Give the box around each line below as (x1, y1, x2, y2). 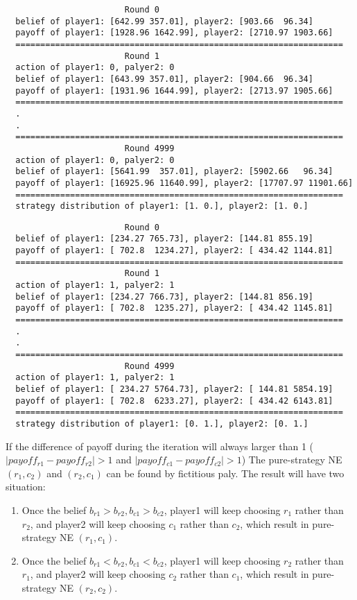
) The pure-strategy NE (241, 452, 342, 467)
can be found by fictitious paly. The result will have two (106, 465, 345, 480)
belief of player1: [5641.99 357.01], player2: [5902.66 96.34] (15, 166, 333, 177)
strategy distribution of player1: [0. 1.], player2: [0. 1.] (15, 418, 308, 429)
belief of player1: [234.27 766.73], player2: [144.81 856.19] (15, 291, 313, 302)
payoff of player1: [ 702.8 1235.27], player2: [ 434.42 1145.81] (15, 303, 333, 314)
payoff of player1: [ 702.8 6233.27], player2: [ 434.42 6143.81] (15, 395, 333, 406)
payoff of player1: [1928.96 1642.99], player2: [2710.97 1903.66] (15, 28, 333, 38)
